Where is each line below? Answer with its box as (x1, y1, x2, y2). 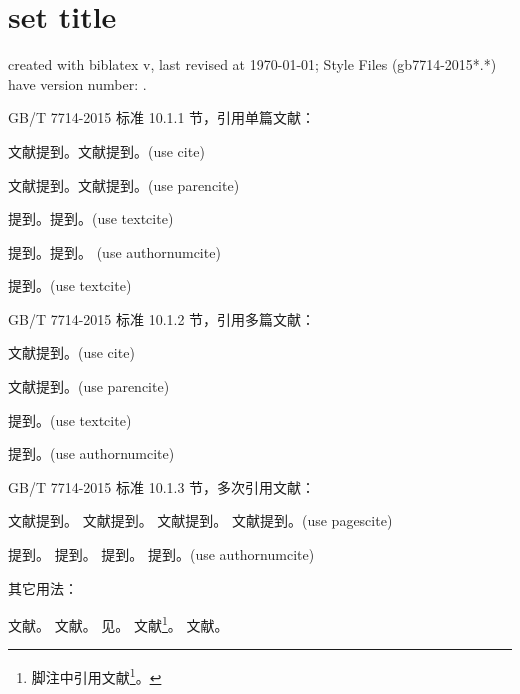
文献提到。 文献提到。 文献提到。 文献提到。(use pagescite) (8, 510, 393, 531)
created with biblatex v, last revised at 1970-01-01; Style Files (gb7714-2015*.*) (8, 54, 497, 75)
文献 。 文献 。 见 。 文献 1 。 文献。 (8, 612, 229, 635)
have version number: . (8, 73, 147, 94)
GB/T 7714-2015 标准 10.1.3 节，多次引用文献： (8, 476, 316, 497)
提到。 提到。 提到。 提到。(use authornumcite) (8, 544, 315, 565)
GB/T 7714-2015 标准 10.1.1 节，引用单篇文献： (8, 107, 316, 128)
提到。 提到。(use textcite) (8, 208, 174, 229)
